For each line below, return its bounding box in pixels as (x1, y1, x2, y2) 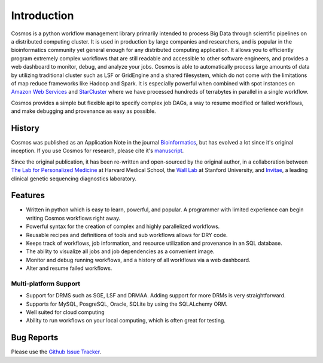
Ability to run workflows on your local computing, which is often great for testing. (26, 317, 226, 324)
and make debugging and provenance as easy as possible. (11, 107, 156, 115)
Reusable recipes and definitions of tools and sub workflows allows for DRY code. (26, 231, 228, 238)
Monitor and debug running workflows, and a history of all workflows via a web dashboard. (26, 256, 251, 263)
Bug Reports (11, 333, 59, 343)
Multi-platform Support (11, 279, 81, 288)
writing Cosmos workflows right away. (26, 214, 121, 222)
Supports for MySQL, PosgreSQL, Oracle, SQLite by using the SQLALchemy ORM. (26, 300, 228, 307)
